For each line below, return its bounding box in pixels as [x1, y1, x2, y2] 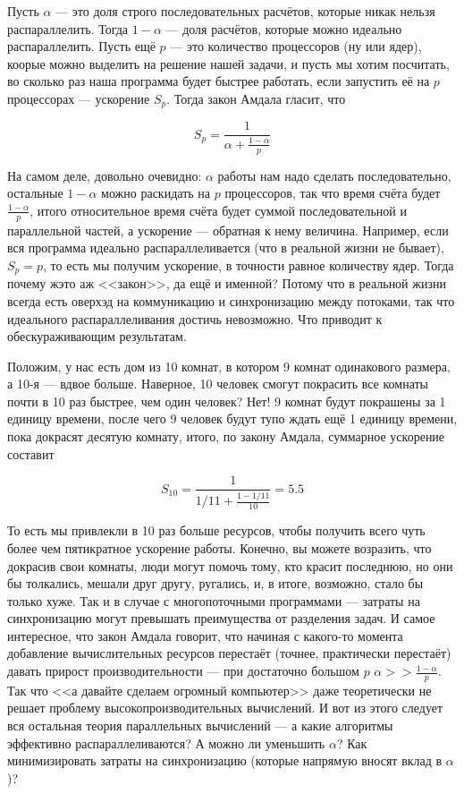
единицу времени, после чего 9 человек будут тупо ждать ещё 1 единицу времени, [7, 409, 458, 428]
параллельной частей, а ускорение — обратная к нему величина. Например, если [7, 220, 449, 239]
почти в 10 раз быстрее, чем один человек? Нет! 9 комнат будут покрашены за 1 [7, 391, 446, 410]
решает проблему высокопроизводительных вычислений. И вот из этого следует [7, 698, 443, 717]
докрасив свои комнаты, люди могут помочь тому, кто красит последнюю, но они [7, 556, 453, 575]
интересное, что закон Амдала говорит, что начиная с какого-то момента [7, 626, 403, 645]
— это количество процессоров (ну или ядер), [170, 37, 422, 55]
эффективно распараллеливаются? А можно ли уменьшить [7, 733, 325, 752]
